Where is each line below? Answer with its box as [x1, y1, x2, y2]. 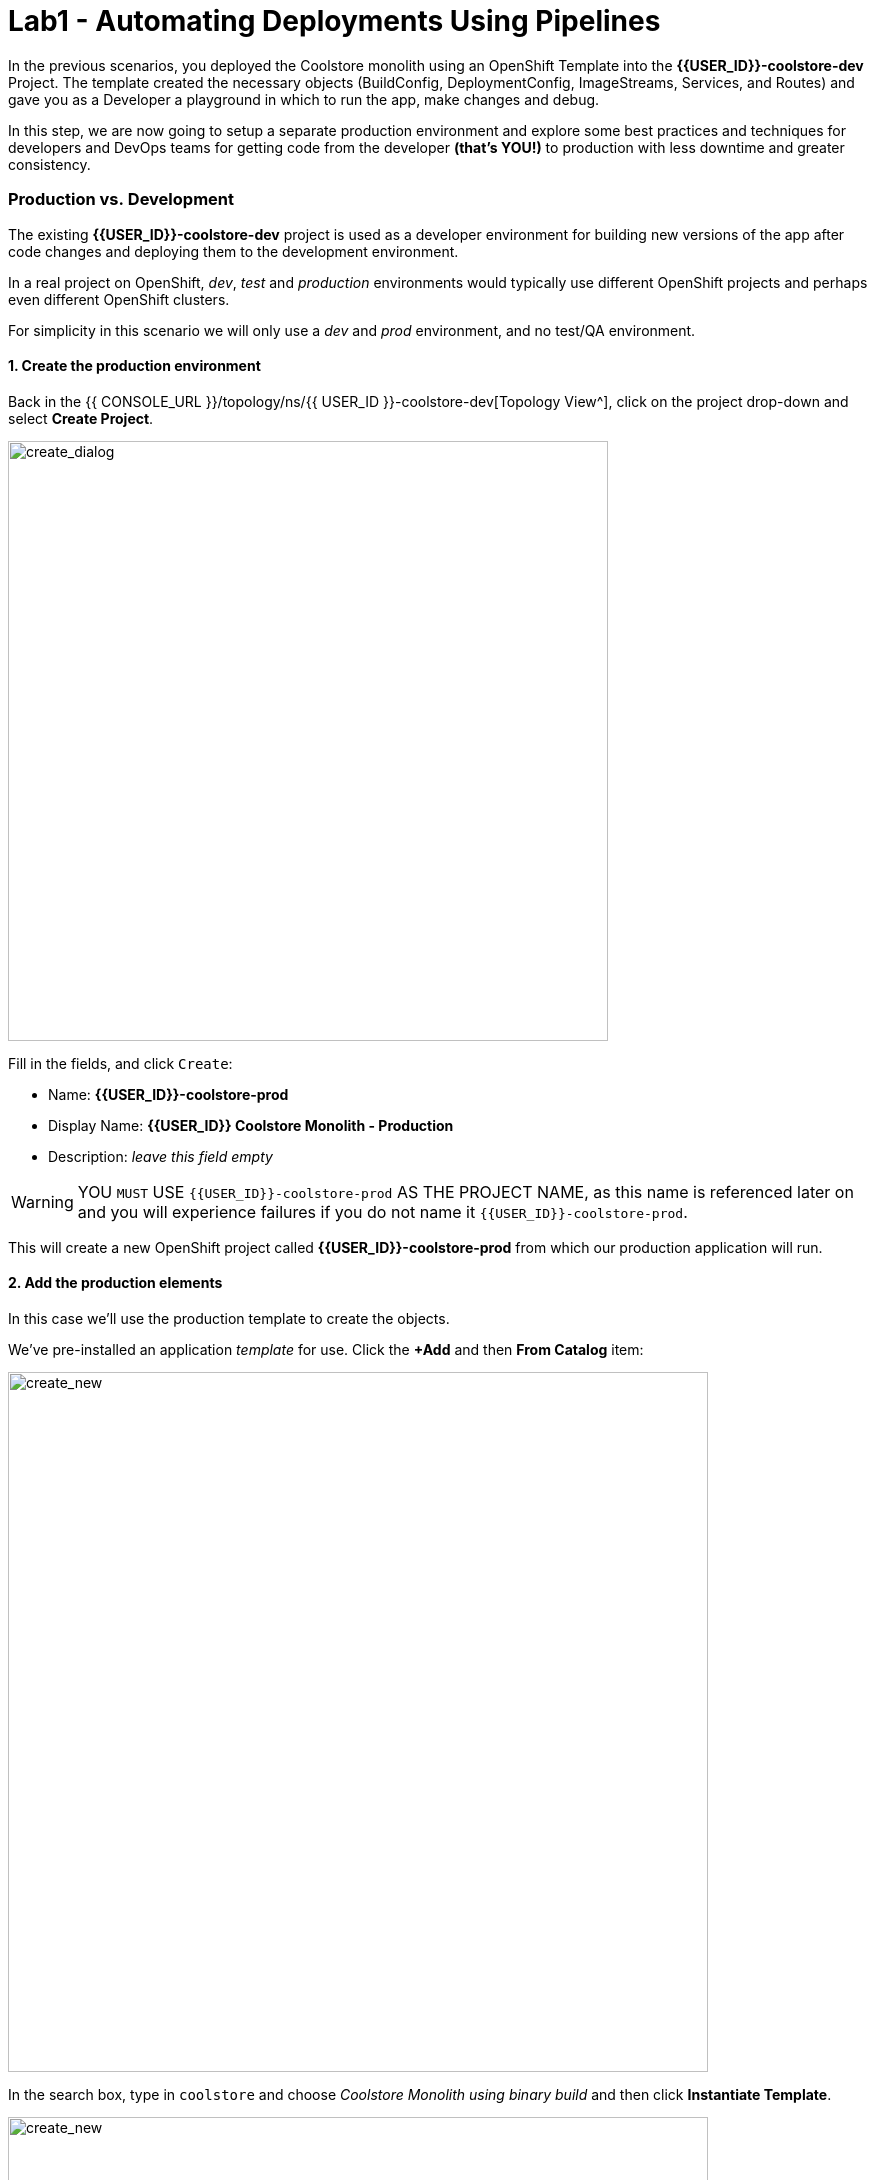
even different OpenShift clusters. [8, 290, 230, 308]
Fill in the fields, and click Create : [8, 1054, 233, 1072]
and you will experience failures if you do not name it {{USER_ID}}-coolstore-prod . [77, 1201, 688, 1222]
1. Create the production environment [8, 357, 261, 375]
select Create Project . [8, 409, 154, 427]
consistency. [8, 155, 91, 173]
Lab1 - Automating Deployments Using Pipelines [8, 4, 661, 38]
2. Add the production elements [8, 1274, 223, 1292]
